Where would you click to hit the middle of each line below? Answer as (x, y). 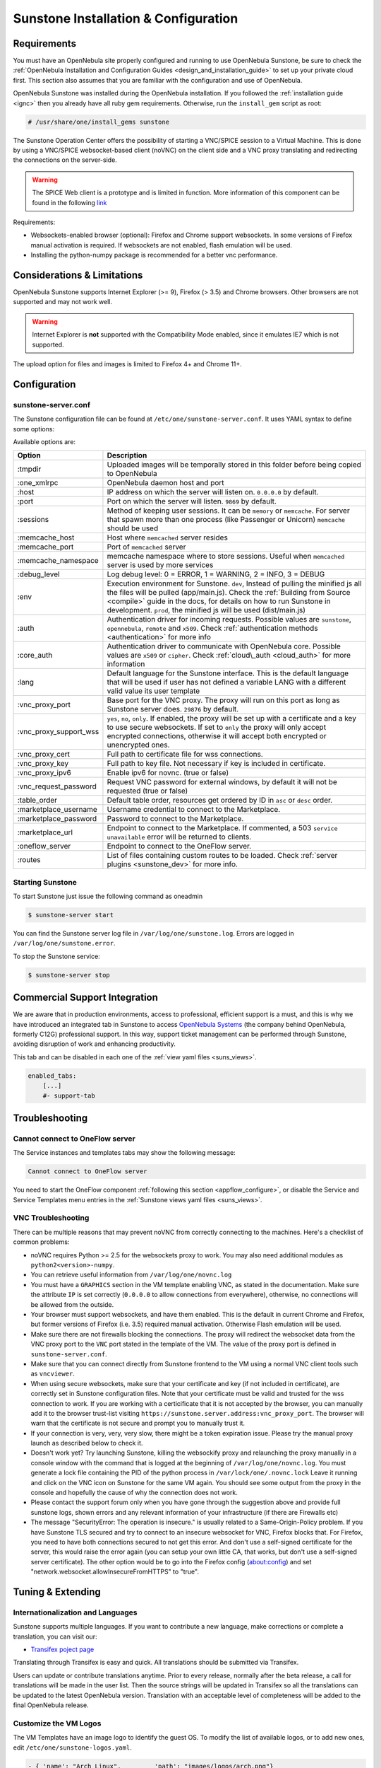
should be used (133, 528)
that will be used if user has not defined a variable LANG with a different (226, 682)
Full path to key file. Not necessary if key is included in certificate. (216, 764)
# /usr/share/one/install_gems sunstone (98, 122)
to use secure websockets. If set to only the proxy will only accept (217, 727)
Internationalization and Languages (75, 1612)
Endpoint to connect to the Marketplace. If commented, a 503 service (222, 828)
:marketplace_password (57, 819)
